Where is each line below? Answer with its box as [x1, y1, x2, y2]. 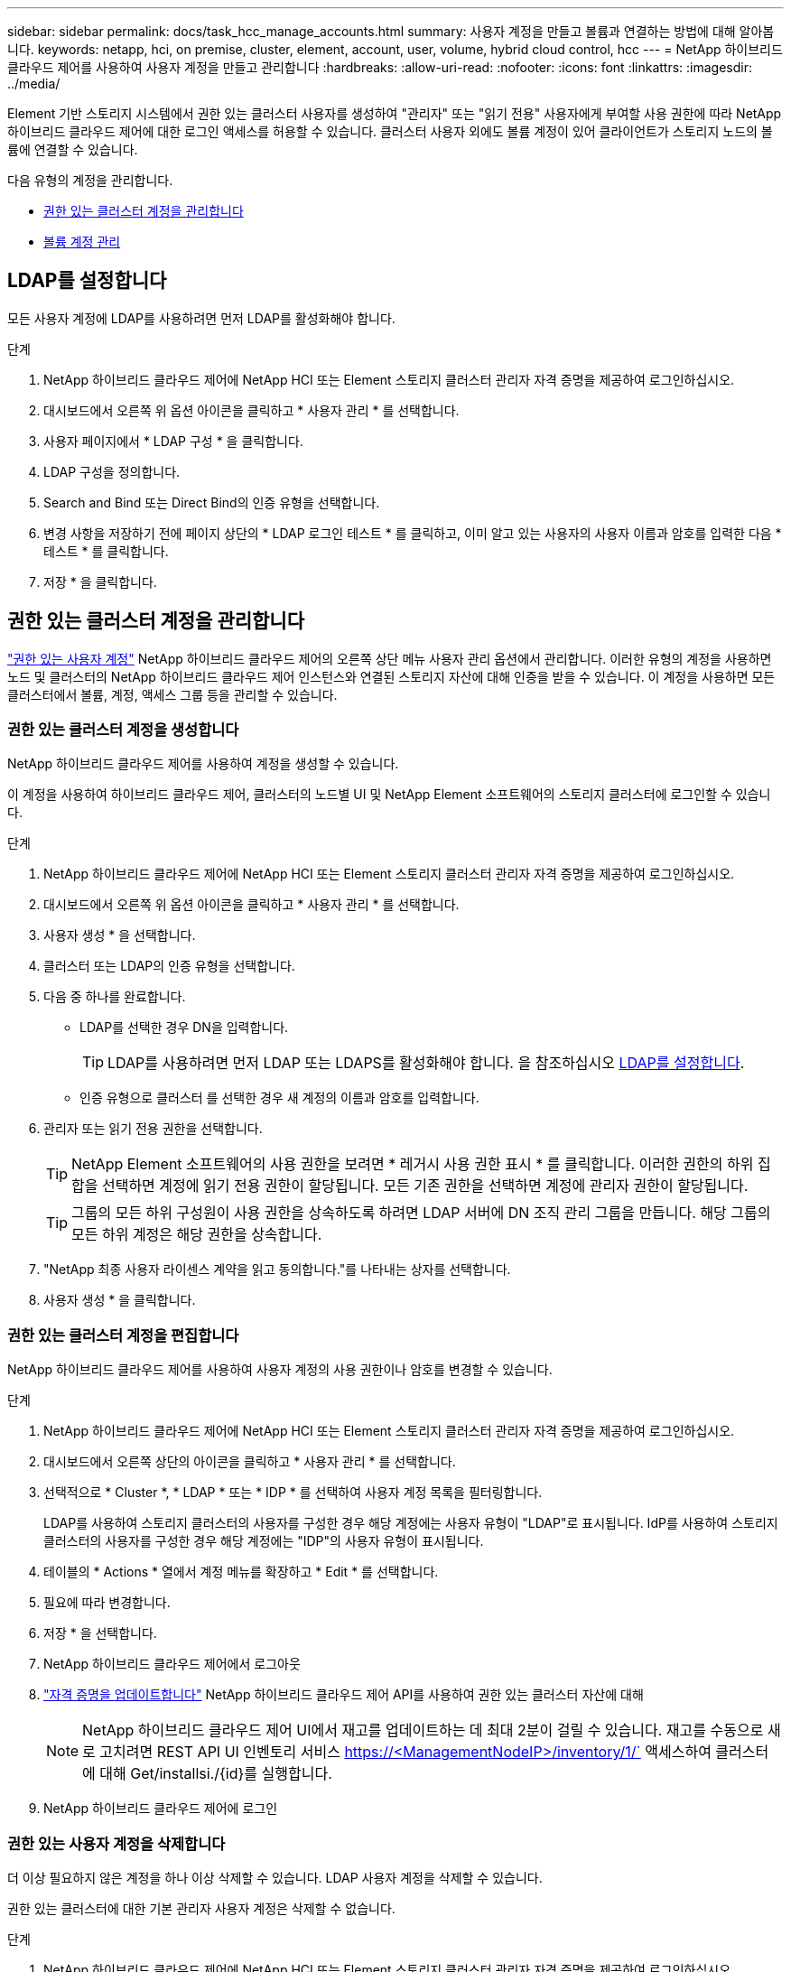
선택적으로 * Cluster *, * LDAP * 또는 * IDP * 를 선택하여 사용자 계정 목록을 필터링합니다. [43, 1484, 543, 1501]
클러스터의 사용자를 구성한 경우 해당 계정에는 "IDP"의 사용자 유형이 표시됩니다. [43, 1533, 484, 1549]
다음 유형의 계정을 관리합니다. [7, 172, 173, 188]
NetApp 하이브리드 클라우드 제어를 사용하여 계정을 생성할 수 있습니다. [7, 756, 399, 772]
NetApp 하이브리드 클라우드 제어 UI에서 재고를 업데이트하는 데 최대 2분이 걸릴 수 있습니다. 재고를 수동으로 [82, 1721, 764, 1740]
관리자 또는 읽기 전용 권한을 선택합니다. [43, 1121, 263, 1137]
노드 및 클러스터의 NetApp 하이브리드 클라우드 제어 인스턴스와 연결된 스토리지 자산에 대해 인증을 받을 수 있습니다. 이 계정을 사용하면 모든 [7, 668, 776, 684]
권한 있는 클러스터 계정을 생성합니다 [7, 721, 239, 739]
